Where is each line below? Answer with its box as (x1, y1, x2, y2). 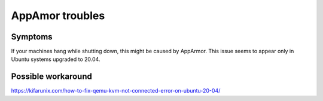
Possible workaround (11, 72, 92, 82)
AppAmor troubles (11, 9, 105, 22)
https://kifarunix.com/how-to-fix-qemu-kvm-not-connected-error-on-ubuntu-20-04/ (11, 87, 221, 94)
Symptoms (11, 32, 53, 42)
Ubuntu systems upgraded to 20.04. (11, 56, 100, 63)
